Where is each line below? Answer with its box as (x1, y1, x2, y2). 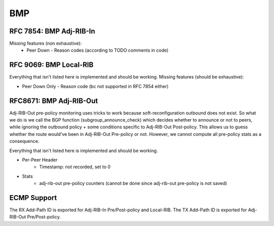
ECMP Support (9, 193, 57, 202)
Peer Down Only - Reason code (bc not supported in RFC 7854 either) (22, 83, 169, 89)
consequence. (9, 138, 40, 144)
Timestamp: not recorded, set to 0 (39, 164, 111, 170)
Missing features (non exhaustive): (9, 41, 82, 47)
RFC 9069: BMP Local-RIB (9, 61, 94, 69)
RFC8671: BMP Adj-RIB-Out (9, 96, 98, 105)
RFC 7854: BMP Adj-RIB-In (9, 27, 95, 35)
